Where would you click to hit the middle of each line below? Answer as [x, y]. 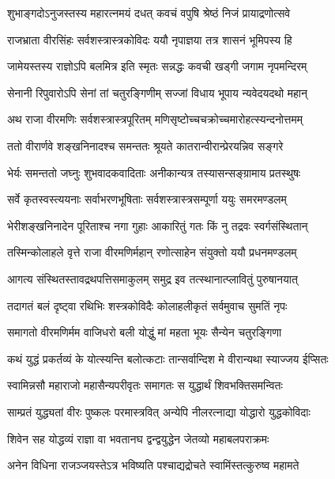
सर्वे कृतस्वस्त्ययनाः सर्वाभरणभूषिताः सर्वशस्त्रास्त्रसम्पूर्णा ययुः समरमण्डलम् [147, 199]
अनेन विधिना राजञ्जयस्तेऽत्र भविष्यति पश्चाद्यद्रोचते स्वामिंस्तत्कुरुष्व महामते [153, 465]
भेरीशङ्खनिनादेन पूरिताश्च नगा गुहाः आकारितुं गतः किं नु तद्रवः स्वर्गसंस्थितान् [158, 225]
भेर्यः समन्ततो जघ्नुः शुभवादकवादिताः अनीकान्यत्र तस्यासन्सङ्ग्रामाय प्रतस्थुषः [154, 172]
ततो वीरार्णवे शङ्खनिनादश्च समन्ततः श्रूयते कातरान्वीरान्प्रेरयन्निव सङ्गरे [145, 145]
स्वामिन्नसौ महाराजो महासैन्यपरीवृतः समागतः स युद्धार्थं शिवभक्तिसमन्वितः [145, 385]
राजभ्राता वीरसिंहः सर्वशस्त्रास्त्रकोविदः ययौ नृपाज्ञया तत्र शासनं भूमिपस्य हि [150, 39]
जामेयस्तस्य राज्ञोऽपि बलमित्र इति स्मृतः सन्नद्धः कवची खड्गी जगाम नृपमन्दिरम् [157, 66]
